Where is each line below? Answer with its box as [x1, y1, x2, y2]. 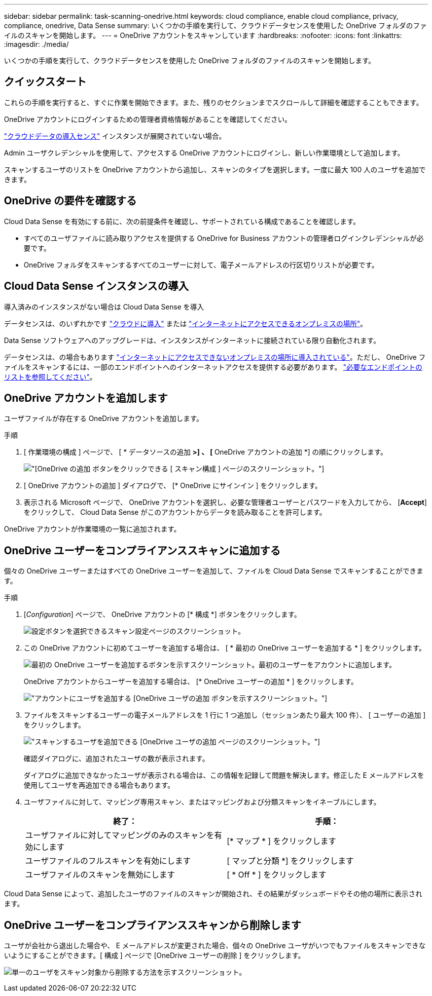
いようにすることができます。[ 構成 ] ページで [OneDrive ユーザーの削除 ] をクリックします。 [4, 951, 305, 960]
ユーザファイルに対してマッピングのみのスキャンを [25, 830, 215, 841]
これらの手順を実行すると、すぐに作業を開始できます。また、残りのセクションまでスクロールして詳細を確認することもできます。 [4, 98, 423, 107]
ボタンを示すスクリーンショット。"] [211, 694, 327, 703]
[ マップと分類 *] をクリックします [227, 856, 354, 866]
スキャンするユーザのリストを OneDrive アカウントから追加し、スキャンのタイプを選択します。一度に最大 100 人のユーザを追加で [4, 165, 426, 174]
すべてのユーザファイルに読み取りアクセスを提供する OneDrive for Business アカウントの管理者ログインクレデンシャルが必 [24, 233, 424, 242]
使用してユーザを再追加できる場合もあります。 [24, 781, 175, 790]
